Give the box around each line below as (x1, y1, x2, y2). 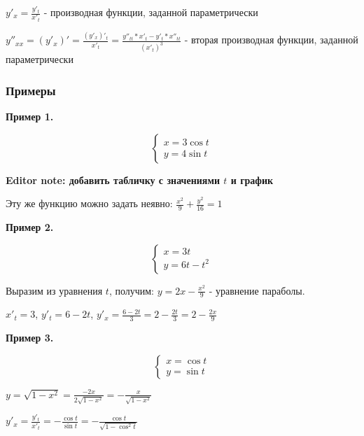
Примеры (6, 81, 56, 99)
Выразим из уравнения (6, 283, 103, 297)
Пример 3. (6, 330, 54, 345)
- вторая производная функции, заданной (184, 32, 358, 47)
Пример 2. (6, 219, 54, 234)
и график (230, 172, 274, 187)
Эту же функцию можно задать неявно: (6, 196, 173, 211)
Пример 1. (6, 108, 54, 123)
